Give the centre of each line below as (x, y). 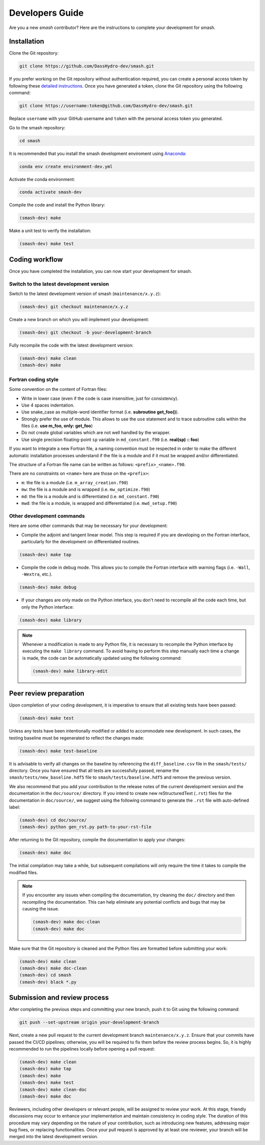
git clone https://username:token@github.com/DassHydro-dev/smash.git (106, 106)
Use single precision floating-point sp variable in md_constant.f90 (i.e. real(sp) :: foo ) (110, 440)
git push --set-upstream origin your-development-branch (89, 1022)
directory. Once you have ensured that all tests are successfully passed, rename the (94, 770)
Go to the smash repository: (37, 127)
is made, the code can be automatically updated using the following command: (102, 658)
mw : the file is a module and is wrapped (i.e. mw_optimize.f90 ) (86, 490)
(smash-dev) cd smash (45, 975)
